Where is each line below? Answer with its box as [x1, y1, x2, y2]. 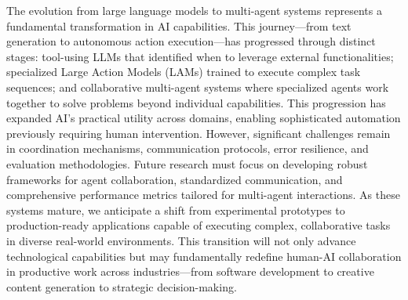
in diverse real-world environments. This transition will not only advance [6, 232, 356, 248]
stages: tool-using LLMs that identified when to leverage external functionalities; [6, 48, 394, 64]
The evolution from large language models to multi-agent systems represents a [6, 2, 382, 18]
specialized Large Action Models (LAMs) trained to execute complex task [6, 63, 361, 80]
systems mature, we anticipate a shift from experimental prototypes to [6, 201, 345, 218]
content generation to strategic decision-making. [6, 278, 237, 295]
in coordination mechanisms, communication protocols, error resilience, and [6, 140, 369, 157]
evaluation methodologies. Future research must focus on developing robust [6, 155, 368, 172]
